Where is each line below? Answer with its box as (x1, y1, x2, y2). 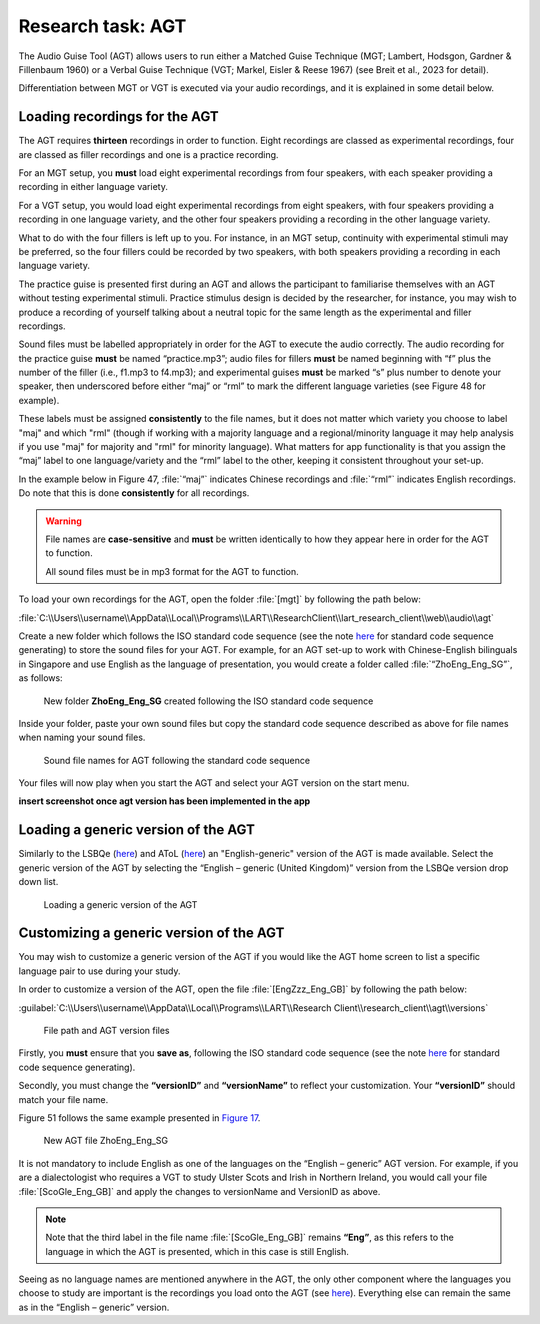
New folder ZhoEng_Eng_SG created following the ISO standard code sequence (43, 695, 374, 707)
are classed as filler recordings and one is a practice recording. (18, 148, 279, 160)
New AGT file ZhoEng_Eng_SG (43, 1135, 169, 1147)
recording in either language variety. (18, 181, 169, 193)
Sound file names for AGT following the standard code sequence (43, 754, 310, 766)
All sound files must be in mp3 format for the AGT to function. (45, 565, 299, 577)
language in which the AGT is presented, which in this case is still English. (45, 1245, 350, 1257)
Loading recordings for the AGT (18, 108, 219, 125)
